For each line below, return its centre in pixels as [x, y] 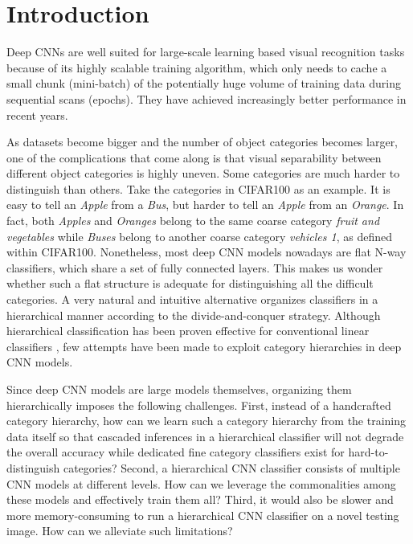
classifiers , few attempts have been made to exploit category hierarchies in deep [204, 346]
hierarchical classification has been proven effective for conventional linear [188, 331]
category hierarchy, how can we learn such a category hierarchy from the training [206, 421]
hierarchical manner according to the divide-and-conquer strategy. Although [194, 315]
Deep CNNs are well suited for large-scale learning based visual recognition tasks [206, 52]
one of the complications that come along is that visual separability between [194, 157]
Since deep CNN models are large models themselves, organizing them [179, 389]
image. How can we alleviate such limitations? [120, 531]
